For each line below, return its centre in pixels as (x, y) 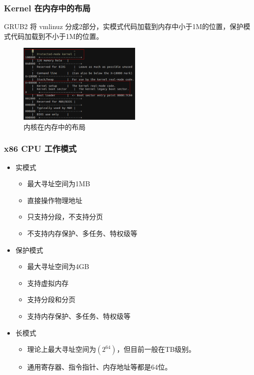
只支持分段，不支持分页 (65, 217)
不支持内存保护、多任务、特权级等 (82, 233)
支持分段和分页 (51, 299)
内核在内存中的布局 (55, 126)
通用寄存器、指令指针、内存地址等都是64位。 (99, 367)
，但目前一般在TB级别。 (156, 349)
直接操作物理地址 (55, 200)
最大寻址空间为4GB (58, 266)
